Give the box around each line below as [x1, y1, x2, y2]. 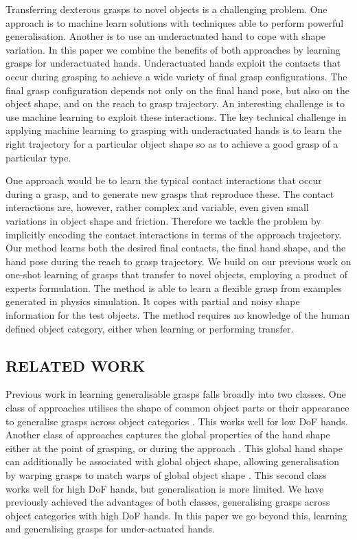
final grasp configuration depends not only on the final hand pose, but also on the [5, 82, 349, 97]
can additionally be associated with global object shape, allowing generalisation [5, 454, 340, 469]
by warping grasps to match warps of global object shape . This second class [5, 468, 327, 482]
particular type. [5, 150, 71, 164]
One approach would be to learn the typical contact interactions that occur [5, 173, 322, 188]
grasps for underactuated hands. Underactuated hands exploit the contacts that [5, 56, 341, 70]
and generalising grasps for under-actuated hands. [5, 521, 216, 536]
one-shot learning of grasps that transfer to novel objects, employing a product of [5, 267, 347, 282]
